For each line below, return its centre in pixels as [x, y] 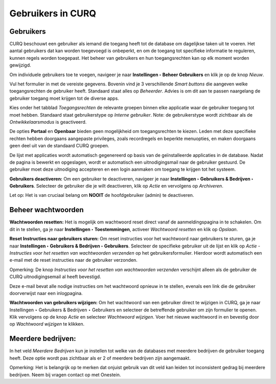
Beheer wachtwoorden [47, 210]
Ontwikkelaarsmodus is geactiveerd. [48, 122]
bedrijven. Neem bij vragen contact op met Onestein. [65, 375]
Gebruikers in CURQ [53, 13]
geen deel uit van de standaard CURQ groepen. [59, 146]
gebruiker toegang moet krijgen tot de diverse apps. [64, 98]
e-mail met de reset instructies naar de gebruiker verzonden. [74, 260]
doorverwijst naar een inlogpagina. [46, 293]
